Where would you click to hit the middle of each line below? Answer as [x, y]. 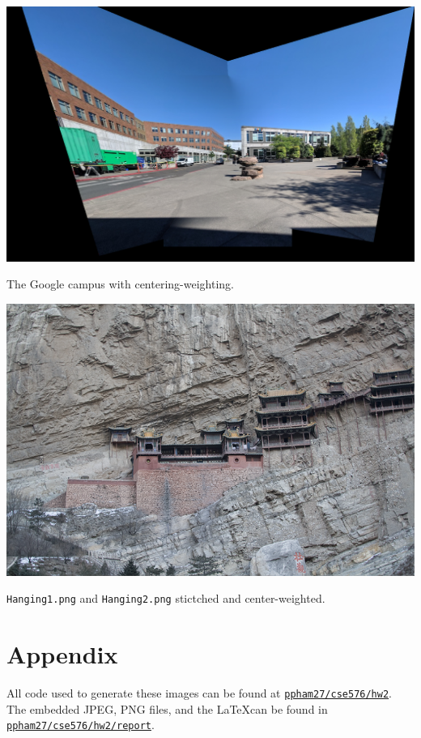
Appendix [62, 654]
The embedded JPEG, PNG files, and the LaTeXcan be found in [167, 708]
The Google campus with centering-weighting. [120, 284]
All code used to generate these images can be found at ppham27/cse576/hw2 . [199, 693]
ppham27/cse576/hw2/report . [81, 725]
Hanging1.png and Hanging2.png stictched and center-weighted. [166, 598]
